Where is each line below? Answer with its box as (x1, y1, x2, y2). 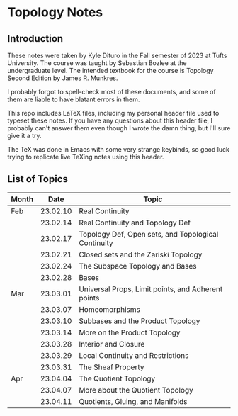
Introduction (7, 33, 64, 45)
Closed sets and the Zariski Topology (79, 249, 203, 259)
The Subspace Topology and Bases (79, 261, 197, 271)
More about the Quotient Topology (79, 385, 193, 395)
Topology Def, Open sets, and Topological (79, 229, 219, 239)
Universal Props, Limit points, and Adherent (79, 284, 223, 294)
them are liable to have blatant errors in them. (7, 95, 140, 103)
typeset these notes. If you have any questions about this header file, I (7, 116, 212, 125)
